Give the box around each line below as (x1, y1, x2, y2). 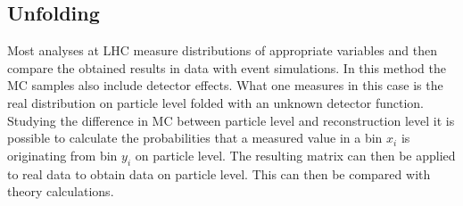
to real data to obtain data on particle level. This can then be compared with (7, 164, 431, 183)
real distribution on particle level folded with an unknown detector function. (7, 93, 424, 111)
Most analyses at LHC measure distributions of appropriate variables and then (7, 41, 438, 60)
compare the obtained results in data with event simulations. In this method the (7, 58, 447, 77)
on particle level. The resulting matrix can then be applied (135, 145, 456, 164)
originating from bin (7, 145, 118, 164)
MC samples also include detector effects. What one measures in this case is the (7, 76, 443, 95)
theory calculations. (7, 182, 114, 201)
